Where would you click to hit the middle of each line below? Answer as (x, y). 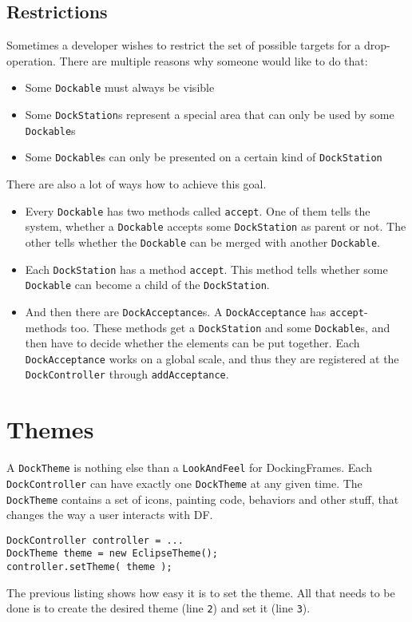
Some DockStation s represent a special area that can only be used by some (210, 115)
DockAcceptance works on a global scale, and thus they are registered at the (212, 358)
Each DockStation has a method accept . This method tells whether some (206, 269)
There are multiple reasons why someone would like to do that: (214, 60)
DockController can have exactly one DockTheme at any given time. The (184, 483)
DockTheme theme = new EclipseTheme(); (112, 554)
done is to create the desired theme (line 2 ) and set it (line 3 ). (158, 608)
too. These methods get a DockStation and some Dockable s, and (230, 327)
